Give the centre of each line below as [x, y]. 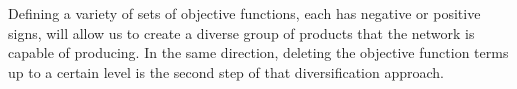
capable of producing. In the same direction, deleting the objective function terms [258, 52]
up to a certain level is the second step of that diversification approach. [226, 71]
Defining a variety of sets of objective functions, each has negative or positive [244, 13]
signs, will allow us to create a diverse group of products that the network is [241, 32]
